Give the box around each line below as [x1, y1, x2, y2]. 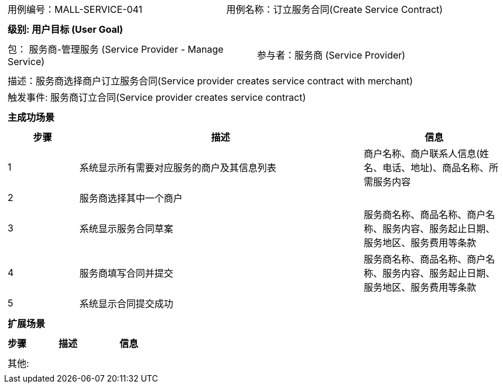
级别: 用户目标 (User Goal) [8, 23, 124, 35]
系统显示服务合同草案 [79, 223, 173, 234]
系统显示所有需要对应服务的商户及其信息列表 [79, 162, 276, 173]
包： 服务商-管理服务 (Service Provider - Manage [8, 43, 224, 55]
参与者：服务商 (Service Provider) [257, 49, 406, 61]
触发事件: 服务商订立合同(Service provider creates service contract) [8, 91, 306, 103]
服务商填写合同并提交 [79, 267, 173, 279]
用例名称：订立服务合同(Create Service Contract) [226, 4, 443, 15]
